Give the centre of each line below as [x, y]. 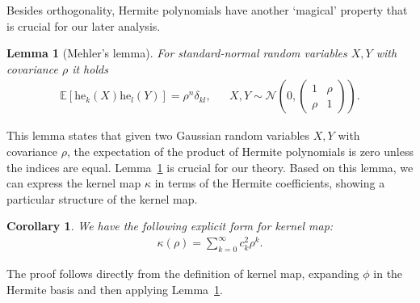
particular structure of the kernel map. [102, 198]
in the [388, 274]
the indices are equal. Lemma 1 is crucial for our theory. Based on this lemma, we [210, 167]
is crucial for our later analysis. [84, 25]
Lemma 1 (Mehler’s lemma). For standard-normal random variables [177, 53]
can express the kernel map [74, 183]
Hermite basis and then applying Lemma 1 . [115, 289]
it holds [90, 68]
